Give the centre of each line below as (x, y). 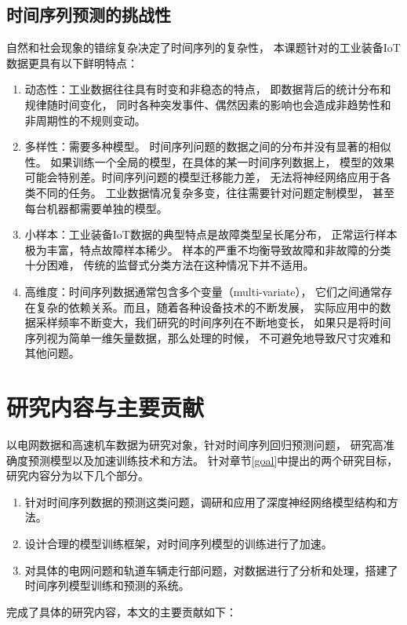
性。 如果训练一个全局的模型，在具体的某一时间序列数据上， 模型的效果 (210, 161)
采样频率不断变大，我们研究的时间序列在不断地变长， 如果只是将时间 (213, 322)
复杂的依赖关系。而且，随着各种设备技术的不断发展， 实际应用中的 (208, 307)
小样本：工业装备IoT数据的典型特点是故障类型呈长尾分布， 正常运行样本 (211, 234)
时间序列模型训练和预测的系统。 (107, 585)
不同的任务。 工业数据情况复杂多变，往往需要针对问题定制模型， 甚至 (215, 192)
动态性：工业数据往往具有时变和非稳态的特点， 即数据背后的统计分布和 (208, 89)
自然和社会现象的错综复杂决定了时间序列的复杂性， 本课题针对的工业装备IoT (203, 48)
